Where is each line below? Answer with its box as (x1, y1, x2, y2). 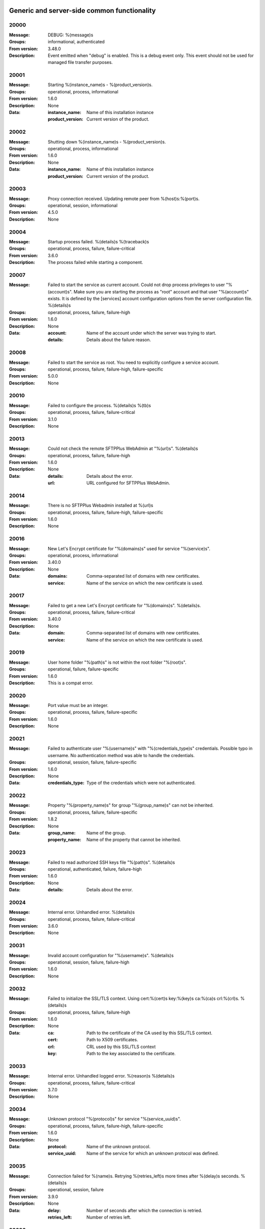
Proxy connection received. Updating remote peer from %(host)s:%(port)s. (48, 196, 200, 202)
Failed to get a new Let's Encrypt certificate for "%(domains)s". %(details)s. (48, 602, 201, 608)
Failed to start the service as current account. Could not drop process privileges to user (48, 282, 225, 288)
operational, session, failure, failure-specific (48, 760, 137, 765)
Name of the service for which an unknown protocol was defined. (86, 1150, 219, 1156)
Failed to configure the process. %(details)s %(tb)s (48, 402, 152, 408)
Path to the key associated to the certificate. (86, 1051, 176, 1056)
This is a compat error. (48, 680, 93, 686)
